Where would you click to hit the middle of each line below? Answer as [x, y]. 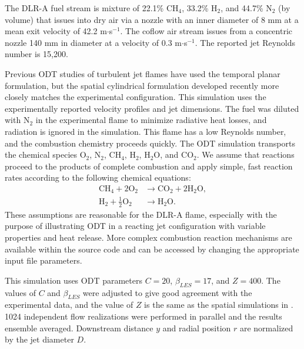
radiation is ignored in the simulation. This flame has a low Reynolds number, [146, 131]
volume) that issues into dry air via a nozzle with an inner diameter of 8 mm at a [152, 19]
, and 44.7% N [246, 8]
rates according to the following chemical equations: [98, 177]
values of [20, 292]
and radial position [197, 328]
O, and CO [174, 154]
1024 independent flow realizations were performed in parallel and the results [143, 316]
